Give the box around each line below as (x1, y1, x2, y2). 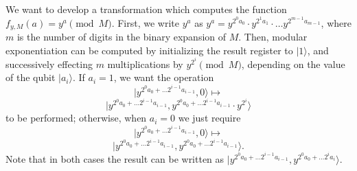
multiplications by (107, 56, 183, 71)
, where (321, 15, 352, 30)
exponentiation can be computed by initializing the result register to (5, 43, 293, 57)
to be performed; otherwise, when (5, 111, 147, 125)
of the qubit (5, 70, 56, 84)
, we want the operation (113, 70, 214, 84)
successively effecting (5, 56, 93, 71)
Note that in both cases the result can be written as (5, 151, 224, 166)
